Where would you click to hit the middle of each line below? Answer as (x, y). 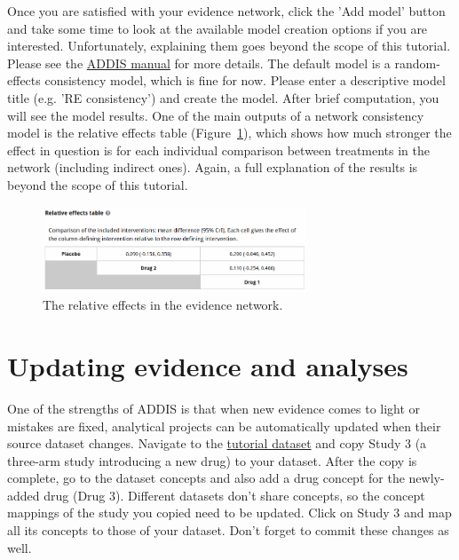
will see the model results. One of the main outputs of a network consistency (216, 115)
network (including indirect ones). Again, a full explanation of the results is (213, 167)
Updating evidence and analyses (208, 365)
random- (417, 63)
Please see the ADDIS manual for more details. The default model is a (199, 63)
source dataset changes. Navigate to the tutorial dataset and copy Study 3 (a (217, 443)
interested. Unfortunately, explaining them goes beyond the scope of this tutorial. (229, 46)
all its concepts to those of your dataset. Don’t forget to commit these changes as (228, 530)
